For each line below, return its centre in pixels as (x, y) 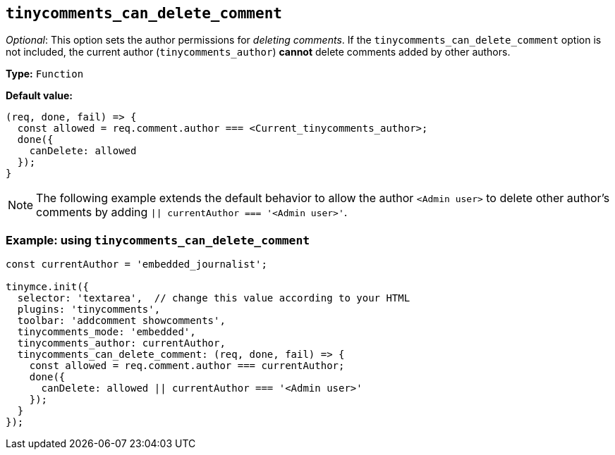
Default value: (39, 96)
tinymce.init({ (48, 287)
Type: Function (45, 74)
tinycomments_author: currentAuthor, (121, 343)
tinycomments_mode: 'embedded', (106, 332)
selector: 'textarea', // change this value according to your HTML (214, 298)
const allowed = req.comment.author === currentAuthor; (187, 366)
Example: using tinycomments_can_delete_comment (158, 240)
